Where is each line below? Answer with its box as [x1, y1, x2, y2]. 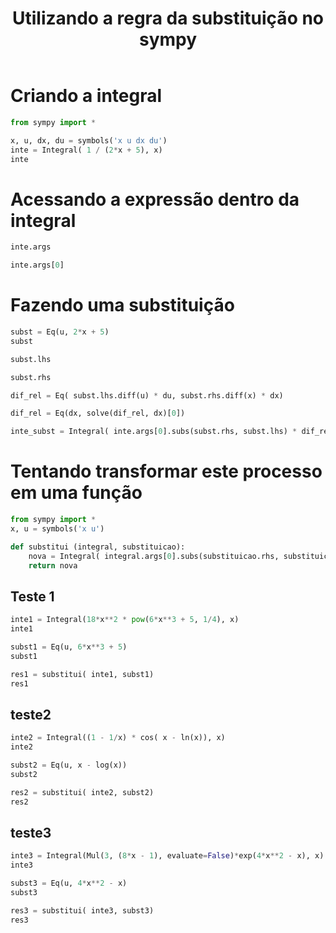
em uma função [10, 482, 143, 504]
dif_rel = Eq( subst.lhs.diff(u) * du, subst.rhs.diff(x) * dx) [10, 390, 284, 401]
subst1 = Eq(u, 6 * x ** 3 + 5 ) [10, 642, 128, 652]
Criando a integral [10, 85, 163, 107]
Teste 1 [10, 588, 55, 605]
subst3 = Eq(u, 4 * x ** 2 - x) [10, 878, 128, 889]
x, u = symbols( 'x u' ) [10, 524, 105, 534]
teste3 [10, 825, 52, 842]
